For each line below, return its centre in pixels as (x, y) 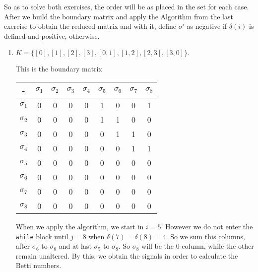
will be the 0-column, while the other (198, 246)
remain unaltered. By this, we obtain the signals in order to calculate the (127, 255)
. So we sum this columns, (205, 236)
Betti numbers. (38, 265)
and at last (75, 246)
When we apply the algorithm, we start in (80, 226)
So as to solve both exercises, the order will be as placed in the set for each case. (127, 6)
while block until (42, 236)
